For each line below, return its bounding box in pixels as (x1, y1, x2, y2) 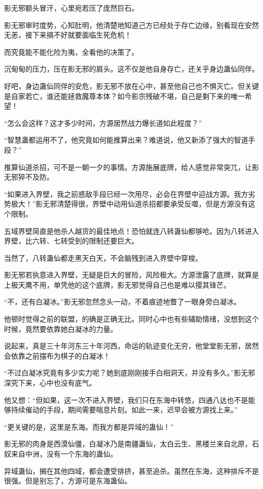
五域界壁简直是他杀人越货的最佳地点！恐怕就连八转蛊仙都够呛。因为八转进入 (4, 225, 259, 236)
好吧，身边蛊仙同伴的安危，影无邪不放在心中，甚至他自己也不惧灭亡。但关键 (4, 80, 259, 91)
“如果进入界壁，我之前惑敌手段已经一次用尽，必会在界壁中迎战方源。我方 (4, 188, 248, 199)
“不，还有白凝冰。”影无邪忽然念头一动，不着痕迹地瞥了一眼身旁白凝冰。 (4, 296, 241, 307)
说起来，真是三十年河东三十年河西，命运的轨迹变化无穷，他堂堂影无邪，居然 (4, 340, 259, 351)
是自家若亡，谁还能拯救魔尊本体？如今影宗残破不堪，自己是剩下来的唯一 (4, 90, 245, 101)
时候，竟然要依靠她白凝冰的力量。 (4, 323, 117, 334)
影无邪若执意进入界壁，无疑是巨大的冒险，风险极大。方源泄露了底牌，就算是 (4, 269, 259, 280)
